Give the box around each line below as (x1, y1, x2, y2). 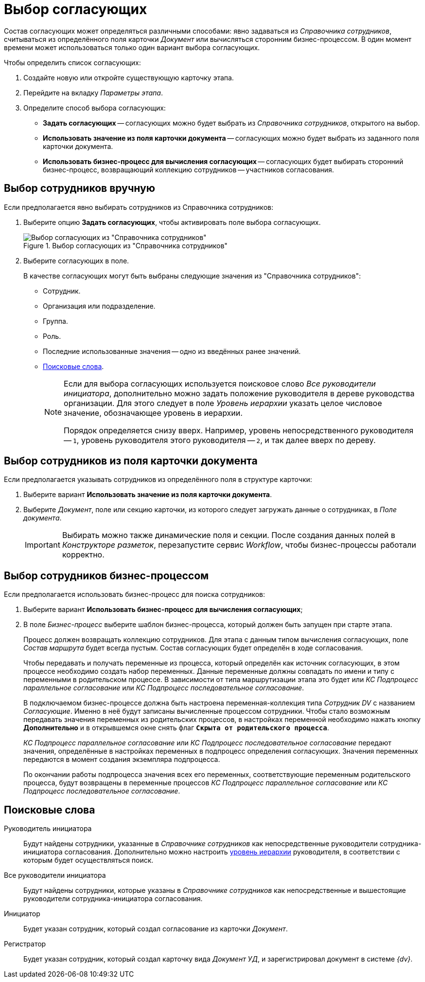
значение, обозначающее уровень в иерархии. (64, 408, 243, 418)
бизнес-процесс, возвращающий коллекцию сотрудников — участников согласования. (43, 165, 334, 174)
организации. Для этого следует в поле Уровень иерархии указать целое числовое (64, 398, 382, 408)
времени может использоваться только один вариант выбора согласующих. (4, 43, 260, 52)
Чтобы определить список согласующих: (4, 58, 141, 67)
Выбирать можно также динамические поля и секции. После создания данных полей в (62, 530, 395, 540)
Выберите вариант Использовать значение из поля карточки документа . (23, 490, 272, 499)
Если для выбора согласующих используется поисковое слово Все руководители (64, 378, 376, 389)
